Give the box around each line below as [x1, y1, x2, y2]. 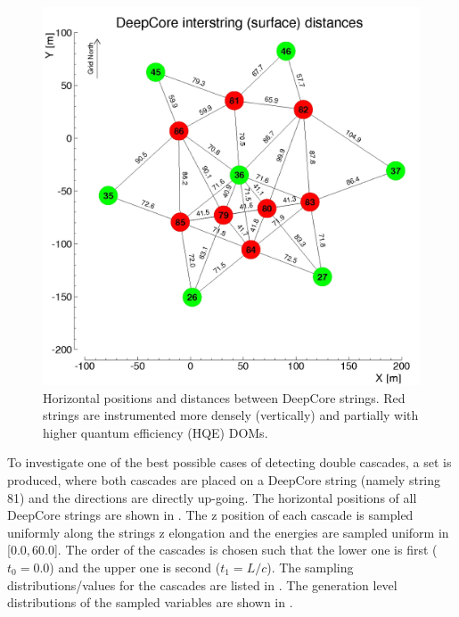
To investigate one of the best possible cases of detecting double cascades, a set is [7, 453, 452, 472]
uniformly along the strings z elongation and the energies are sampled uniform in [7, 522, 449, 541]
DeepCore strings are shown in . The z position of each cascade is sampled [7, 506, 414, 524]
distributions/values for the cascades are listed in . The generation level [7, 575, 398, 594]
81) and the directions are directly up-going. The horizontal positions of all [7, 488, 417, 506]
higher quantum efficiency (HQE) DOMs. [43, 423, 268, 441]
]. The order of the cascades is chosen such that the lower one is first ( [53, 540, 438, 559]
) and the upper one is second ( [49, 557, 221, 576]
